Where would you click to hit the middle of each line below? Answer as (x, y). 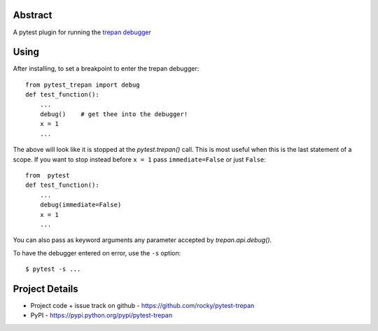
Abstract (33, 15)
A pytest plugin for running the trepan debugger (82, 32)
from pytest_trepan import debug (83, 85)
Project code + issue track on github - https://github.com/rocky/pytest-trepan (142, 305)
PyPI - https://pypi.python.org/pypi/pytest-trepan (101, 316)
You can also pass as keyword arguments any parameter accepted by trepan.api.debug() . (142, 240)
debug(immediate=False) (80, 205)
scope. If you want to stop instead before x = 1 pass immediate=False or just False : (139, 159)
